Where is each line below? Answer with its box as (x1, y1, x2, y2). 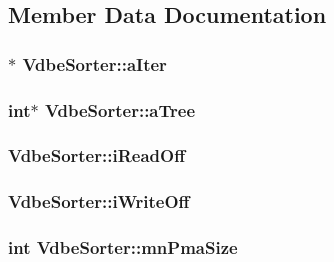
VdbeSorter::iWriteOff (8, 189, 190, 214)
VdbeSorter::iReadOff (8, 143, 186, 168)
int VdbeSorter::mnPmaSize (8, 235, 238, 260)
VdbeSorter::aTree (44, 97, 196, 122)
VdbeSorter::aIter (22, 51, 167, 76)
